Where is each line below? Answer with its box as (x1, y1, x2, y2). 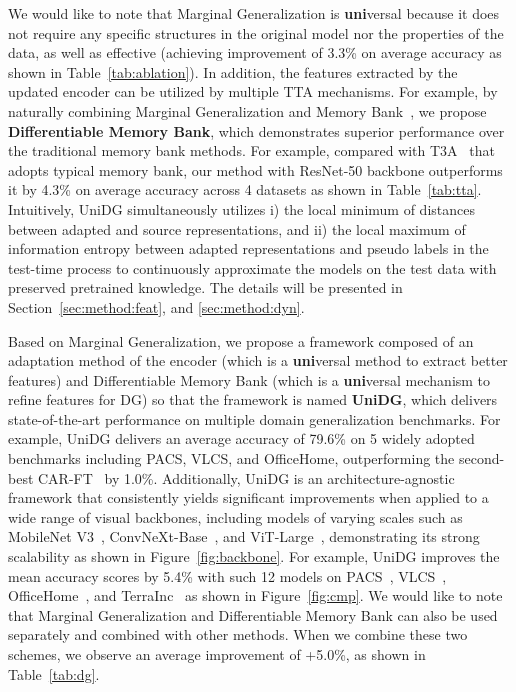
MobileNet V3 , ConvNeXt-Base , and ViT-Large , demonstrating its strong (8, 526, 480, 547)
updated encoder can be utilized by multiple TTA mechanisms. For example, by (8, 81, 498, 102)
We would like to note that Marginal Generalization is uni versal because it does (8, 3, 500, 23)
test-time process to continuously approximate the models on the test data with (8, 257, 497, 278)
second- (458, 448, 505, 469)
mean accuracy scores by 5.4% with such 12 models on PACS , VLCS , (8, 565, 447, 586)
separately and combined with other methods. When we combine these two (8, 624, 468, 645)
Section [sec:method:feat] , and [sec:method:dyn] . (8, 296, 305, 317)
